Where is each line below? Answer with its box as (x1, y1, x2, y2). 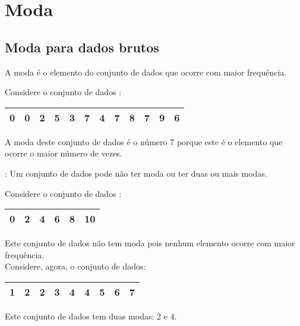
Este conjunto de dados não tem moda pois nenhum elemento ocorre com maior (5, 237, 295, 249)
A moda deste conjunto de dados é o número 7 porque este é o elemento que (5, 135, 283, 148)
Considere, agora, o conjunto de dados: (5, 260, 146, 272)
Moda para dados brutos (5, 37, 159, 56)
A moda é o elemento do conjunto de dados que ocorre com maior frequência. (5, 65, 287, 78)
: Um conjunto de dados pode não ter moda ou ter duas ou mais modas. (5, 167, 267, 179)
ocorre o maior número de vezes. (5, 147, 122, 159)
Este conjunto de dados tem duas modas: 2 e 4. (5, 309, 177, 322)
